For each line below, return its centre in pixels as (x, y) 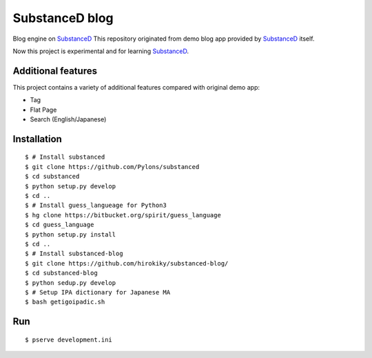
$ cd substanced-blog (61, 273)
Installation (37, 139)
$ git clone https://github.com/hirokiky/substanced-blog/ (127, 263)
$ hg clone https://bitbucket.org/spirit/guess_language (123, 215)
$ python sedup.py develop (71, 282)
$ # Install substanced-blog (74, 254)
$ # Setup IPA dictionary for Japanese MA (98, 292)
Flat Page (43, 110)
